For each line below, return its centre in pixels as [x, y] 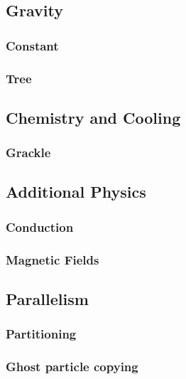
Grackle [28, 153]
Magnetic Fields [53, 259]
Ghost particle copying [72, 367]
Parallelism [47, 298]
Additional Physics [76, 192]
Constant [32, 45]
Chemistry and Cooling [93, 117]
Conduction [40, 226]
